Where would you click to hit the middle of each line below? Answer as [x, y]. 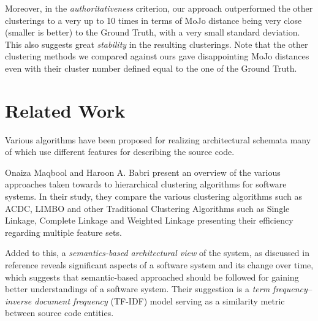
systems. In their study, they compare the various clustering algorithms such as [154, 196]
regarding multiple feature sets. [63, 232]
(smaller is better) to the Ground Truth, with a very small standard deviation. [153, 32]
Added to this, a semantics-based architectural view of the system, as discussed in [157, 253]
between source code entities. [59, 313]
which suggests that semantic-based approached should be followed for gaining [152, 277]
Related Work [65, 110]
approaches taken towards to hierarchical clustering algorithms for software [146, 184]
